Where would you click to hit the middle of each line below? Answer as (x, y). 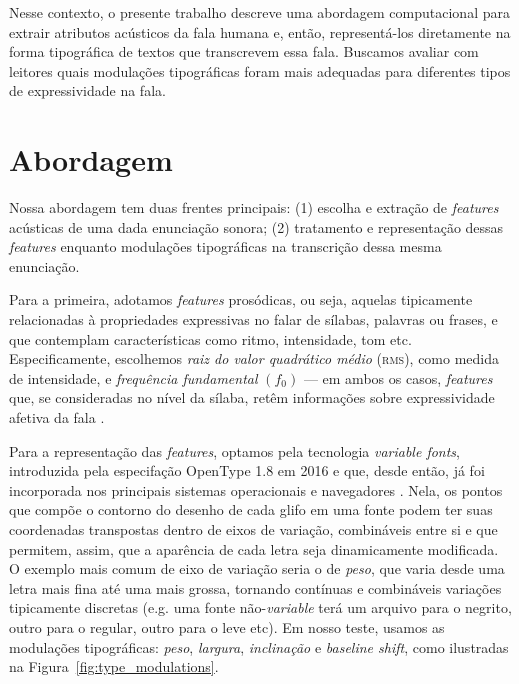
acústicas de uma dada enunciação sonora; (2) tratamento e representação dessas (256, 226)
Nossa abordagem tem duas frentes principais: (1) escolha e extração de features (254, 207)
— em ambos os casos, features (398, 377)
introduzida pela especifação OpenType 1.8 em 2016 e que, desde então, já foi (247, 470)
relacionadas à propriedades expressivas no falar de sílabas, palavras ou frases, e (253, 319)
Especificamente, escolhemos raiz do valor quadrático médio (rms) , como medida (254, 358)
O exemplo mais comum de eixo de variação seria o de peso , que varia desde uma (257, 568)
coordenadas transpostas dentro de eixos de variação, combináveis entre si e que (253, 529)
